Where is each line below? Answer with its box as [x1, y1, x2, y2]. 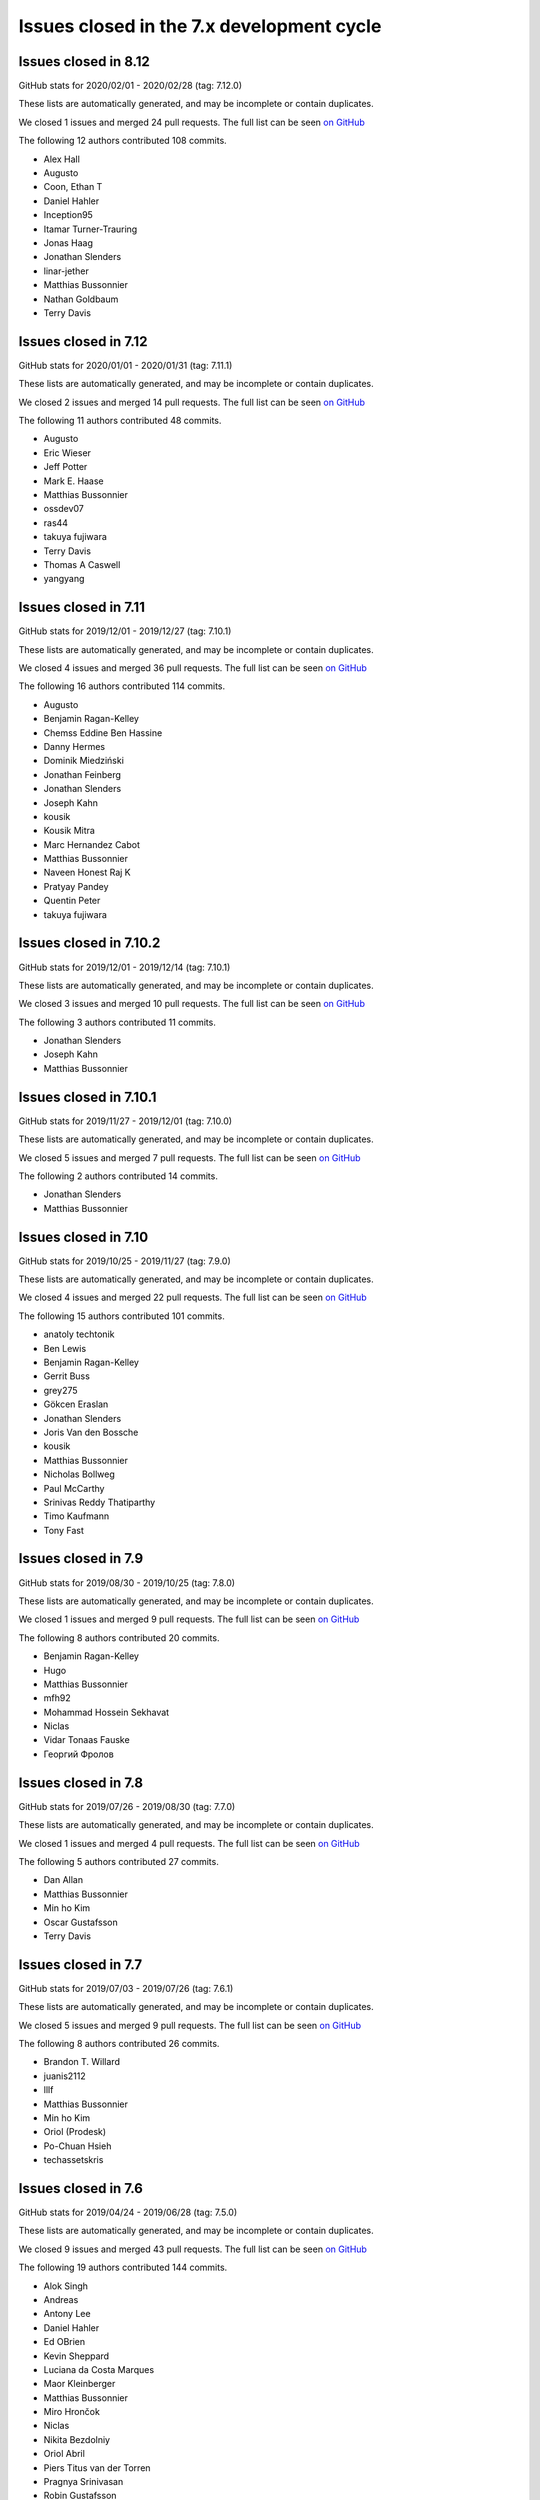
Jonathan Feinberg [43, 768, 122, 780]
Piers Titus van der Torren [43, 2461, 151, 2474]
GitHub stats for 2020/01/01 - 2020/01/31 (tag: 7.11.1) [18, 359, 233, 371]
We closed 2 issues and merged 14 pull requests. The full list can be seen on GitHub [18, 396, 365, 408]
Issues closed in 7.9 [18, 1550, 144, 1567]
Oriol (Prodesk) [43, 2126, 107, 2138]
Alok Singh [43, 2280, 89, 2292]
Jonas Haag [43, 236, 94, 249]
